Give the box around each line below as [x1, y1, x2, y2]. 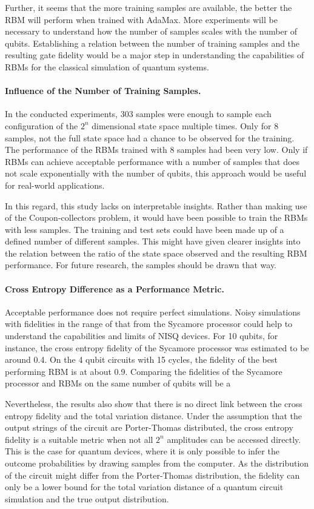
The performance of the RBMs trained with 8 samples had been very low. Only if [5, 143, 308, 156]
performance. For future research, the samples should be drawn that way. [5, 258, 277, 271]
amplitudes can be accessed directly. [167, 433, 301, 445]
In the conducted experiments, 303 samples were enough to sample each [5, 107, 272, 120]
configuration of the [5, 119, 78, 132]
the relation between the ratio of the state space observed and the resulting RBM [5, 246, 307, 259]
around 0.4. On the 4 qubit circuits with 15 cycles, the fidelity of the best [5, 353, 278, 366]
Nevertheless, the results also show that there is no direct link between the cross [5, 397, 302, 410]
